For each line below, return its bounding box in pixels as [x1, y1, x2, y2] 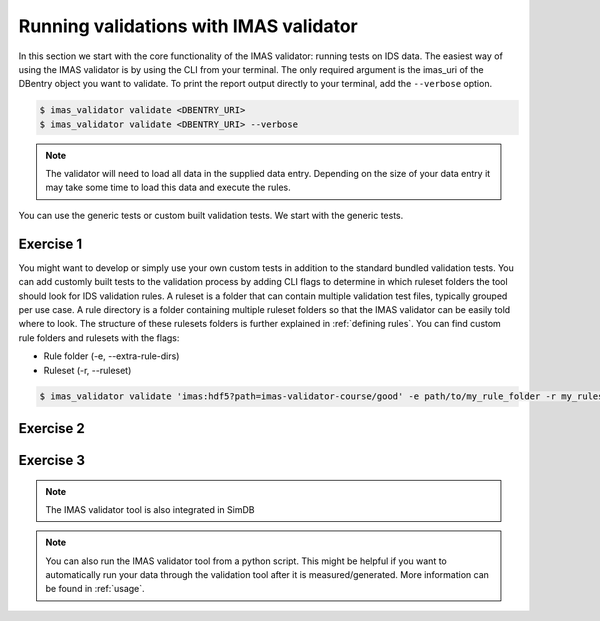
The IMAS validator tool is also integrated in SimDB [45, 503, 255, 515]
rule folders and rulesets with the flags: [18, 331, 180, 344]
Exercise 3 [18, 451, 85, 469]
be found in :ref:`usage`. [45, 583, 145, 595]
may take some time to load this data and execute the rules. [45, 181, 291, 194]
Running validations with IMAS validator [18, 15, 359, 37]
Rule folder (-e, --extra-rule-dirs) [43, 350, 180, 362]
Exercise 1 [18, 235, 83, 252]
